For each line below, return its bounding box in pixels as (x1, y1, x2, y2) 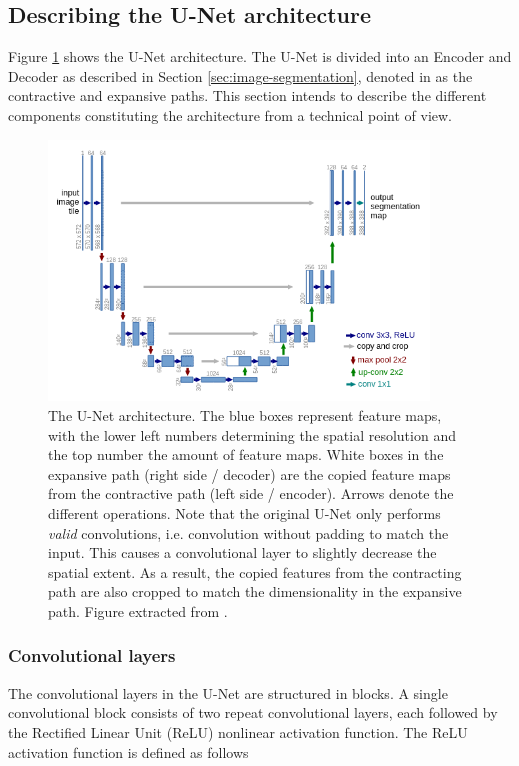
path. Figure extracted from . (48, 600, 228, 621)
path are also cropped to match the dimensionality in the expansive (48, 581, 462, 602)
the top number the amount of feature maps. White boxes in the (48, 444, 444, 465)
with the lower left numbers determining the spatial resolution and (48, 424, 456, 445)
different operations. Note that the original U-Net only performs (48, 502, 441, 523)
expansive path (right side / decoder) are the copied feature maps (48, 463, 451, 484)
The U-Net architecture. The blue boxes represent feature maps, (48, 404, 442, 425)
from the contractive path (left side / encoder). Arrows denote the (48, 483, 454, 504)
